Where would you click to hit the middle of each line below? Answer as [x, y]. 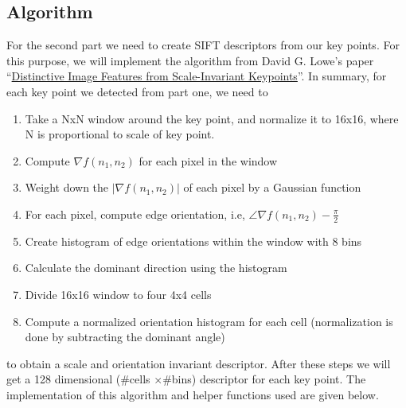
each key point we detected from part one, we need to [137, 91]
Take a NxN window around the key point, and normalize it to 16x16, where [212, 118]
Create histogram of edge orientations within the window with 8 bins [193, 241]
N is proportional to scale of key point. [120, 134]
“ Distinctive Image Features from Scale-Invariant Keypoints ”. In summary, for [197, 76]
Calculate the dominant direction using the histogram [156, 268]
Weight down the [67, 187]
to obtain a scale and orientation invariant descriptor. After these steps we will [199, 363]
